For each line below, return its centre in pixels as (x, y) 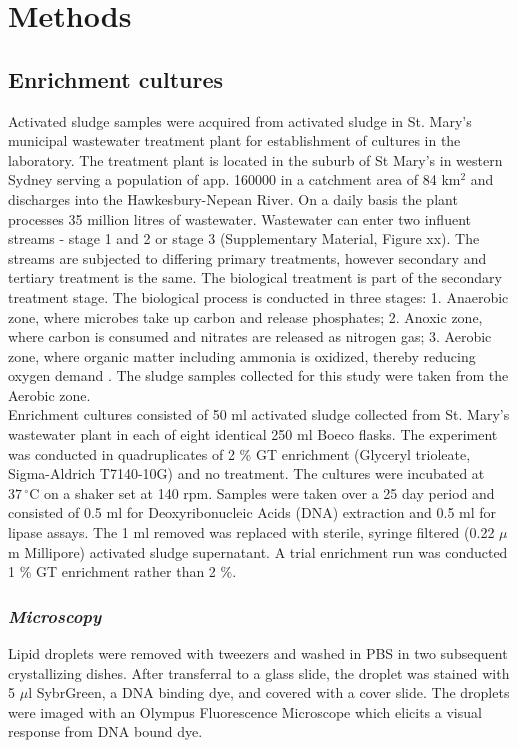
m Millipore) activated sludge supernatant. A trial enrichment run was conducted (258, 551)
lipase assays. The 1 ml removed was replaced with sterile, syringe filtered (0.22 (251, 532)
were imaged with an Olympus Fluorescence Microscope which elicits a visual (245, 711)
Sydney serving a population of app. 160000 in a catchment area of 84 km (234, 179)
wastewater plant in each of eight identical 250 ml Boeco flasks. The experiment (253, 434)
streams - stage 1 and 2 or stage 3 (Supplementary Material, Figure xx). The (244, 238)
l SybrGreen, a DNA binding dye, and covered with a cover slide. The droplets (269, 692)
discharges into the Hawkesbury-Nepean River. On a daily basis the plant (233, 198)
